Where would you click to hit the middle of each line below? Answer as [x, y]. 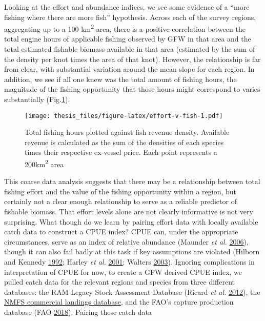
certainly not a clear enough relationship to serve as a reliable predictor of [120, 201]
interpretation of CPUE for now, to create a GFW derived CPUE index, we [123, 272]
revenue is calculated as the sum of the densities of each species [124, 142]
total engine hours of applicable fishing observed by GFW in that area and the [128, 39]
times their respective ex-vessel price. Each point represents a [121, 152]
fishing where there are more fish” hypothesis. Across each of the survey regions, [130, 17]
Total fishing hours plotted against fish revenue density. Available [127, 132]
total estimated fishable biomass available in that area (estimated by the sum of [130, 49]
